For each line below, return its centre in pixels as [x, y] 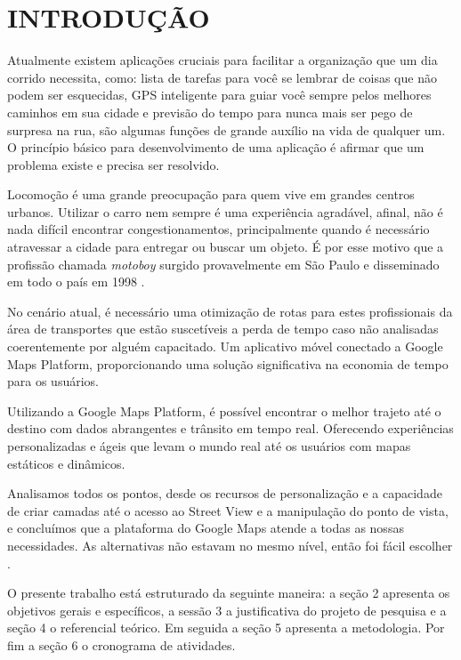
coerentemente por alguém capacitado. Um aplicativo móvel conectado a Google [225, 346]
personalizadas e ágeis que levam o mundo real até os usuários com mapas [209, 446]
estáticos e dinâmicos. [66, 463]
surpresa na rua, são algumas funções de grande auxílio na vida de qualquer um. [226, 129]
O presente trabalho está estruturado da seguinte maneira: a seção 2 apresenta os [229, 593]
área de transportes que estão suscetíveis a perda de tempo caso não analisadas [223, 329]
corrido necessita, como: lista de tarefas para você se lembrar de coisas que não [222, 77]
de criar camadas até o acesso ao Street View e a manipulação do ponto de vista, [228, 510]
